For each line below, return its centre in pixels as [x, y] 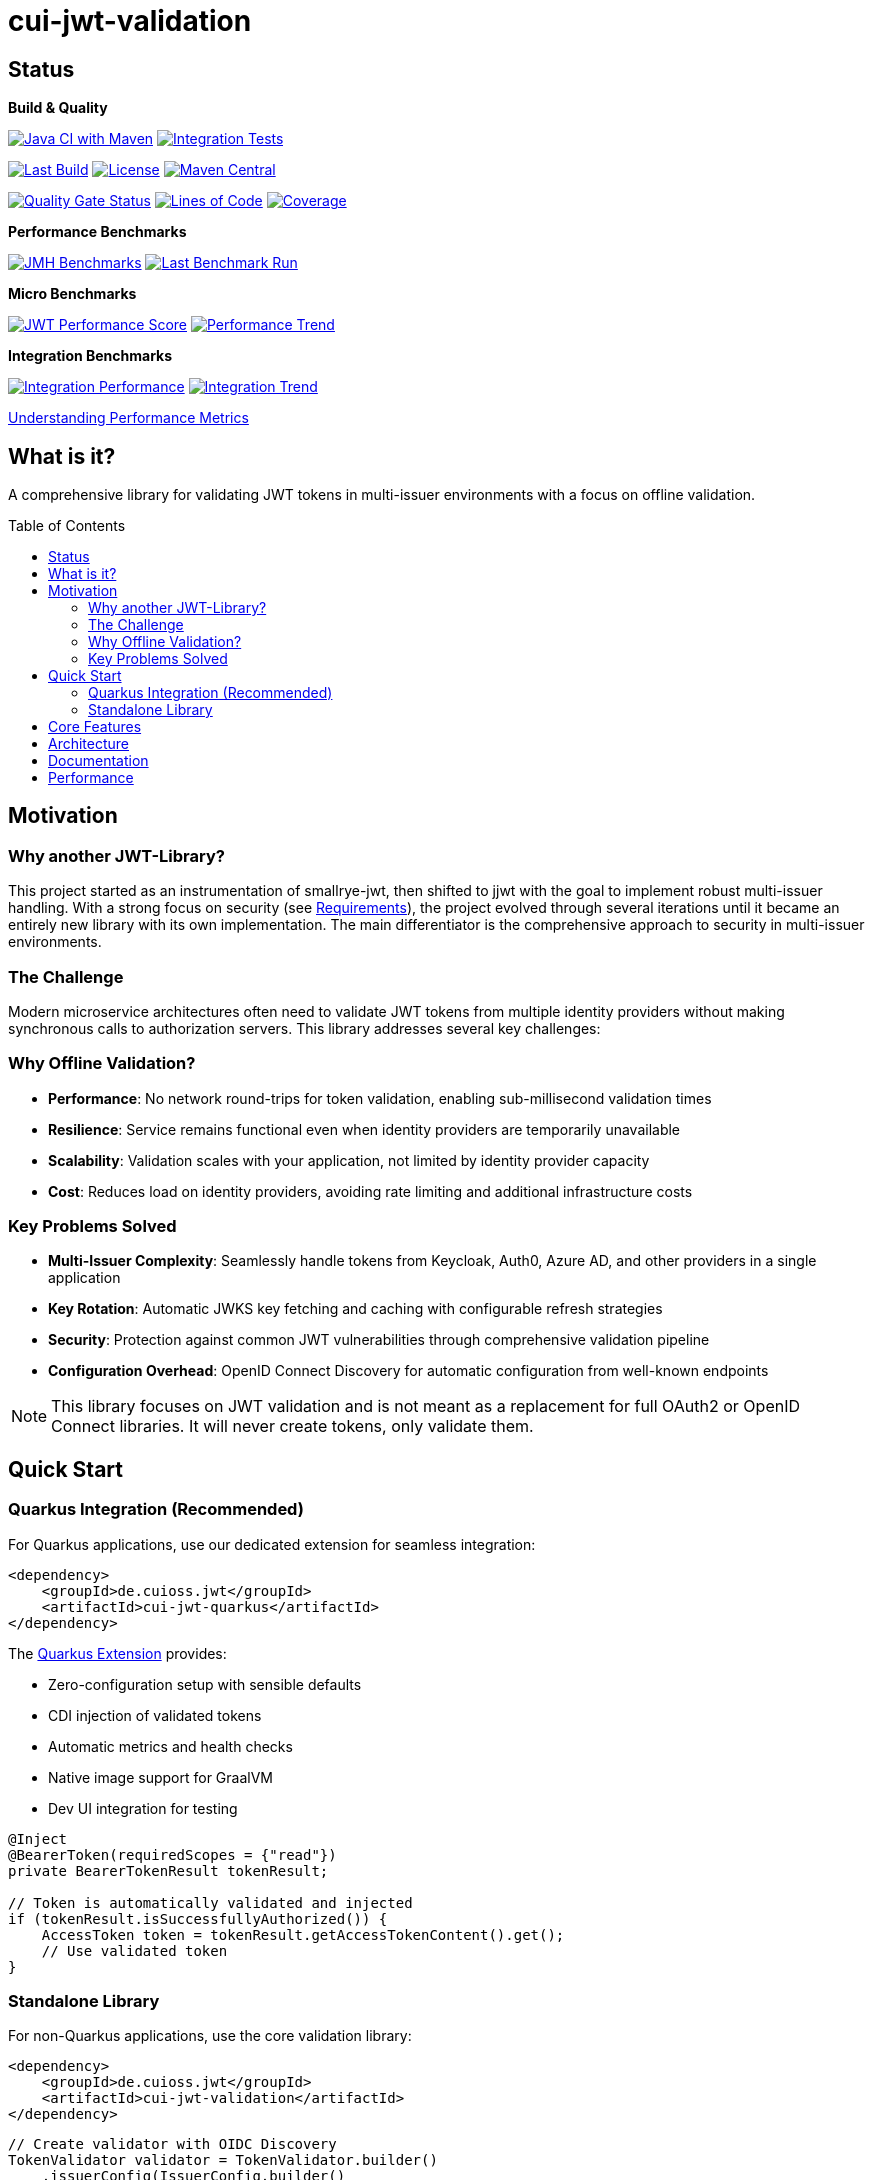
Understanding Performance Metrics [128, 418]
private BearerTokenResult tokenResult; [168, 1870]
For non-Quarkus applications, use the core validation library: [210, 2036]
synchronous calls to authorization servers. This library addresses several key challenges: [304, 1028]
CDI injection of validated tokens [155, 1715]
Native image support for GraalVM [160, 1777]
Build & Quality [58, 108]
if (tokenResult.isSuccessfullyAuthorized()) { [198, 1918]
